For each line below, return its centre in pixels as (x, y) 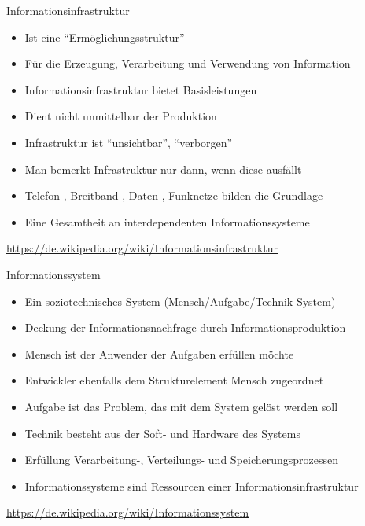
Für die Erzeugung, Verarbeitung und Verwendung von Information (188, 63)
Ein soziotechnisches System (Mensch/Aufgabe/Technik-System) (180, 301)
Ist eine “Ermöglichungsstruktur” (105, 37)
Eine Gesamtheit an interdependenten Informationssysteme (167, 221)
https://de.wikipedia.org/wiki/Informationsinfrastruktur (142, 248)
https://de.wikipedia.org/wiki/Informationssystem (128, 512)
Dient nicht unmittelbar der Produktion (121, 116)
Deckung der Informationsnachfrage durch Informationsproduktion (185, 327)
